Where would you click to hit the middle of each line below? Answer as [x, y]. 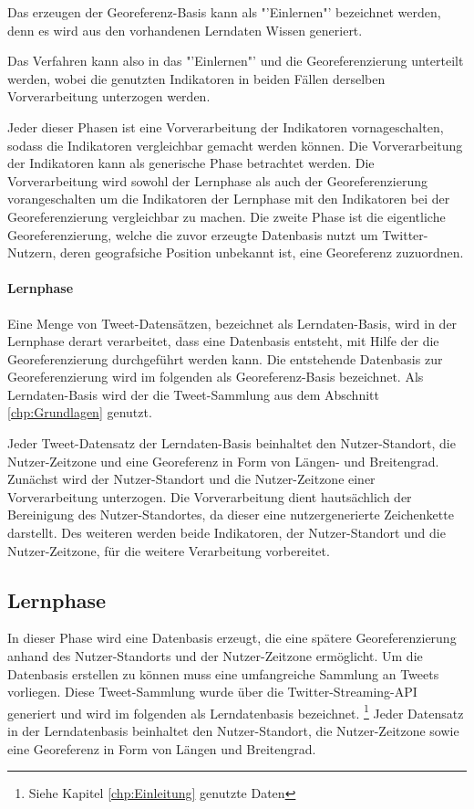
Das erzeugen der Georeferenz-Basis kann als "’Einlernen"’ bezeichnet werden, [224, 12]
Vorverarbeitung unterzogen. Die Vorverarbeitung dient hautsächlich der [210, 496]
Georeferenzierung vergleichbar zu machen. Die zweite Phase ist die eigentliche [227, 216]
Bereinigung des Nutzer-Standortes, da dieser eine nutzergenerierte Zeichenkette [231, 515]
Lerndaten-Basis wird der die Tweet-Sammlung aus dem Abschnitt [193, 394]
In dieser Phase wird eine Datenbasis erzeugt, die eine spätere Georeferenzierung [232, 638]
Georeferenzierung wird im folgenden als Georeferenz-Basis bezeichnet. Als [216, 377]
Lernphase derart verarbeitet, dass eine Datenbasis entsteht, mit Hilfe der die [223, 341]
